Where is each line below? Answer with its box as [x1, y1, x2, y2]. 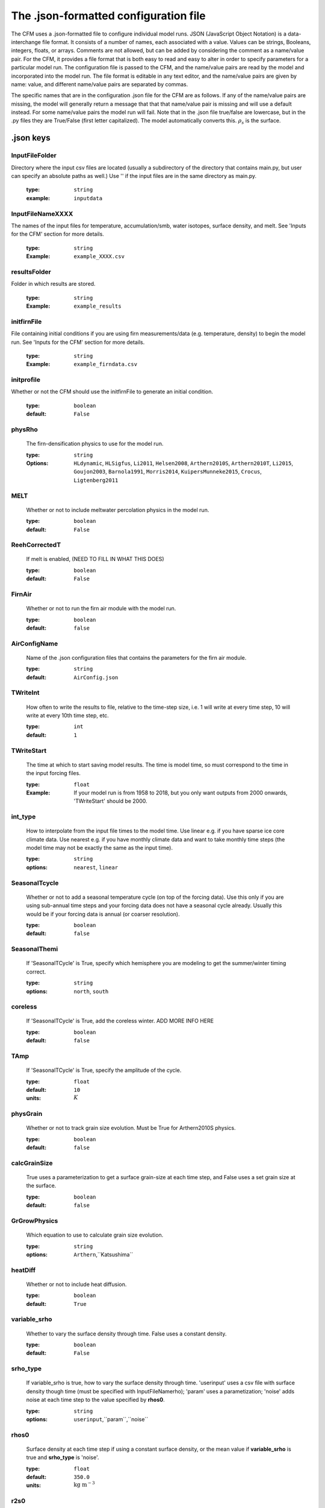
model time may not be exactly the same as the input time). [26, 844, 173, 852]
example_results [73, 303, 122, 310]
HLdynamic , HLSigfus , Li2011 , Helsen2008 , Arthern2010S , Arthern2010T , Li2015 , [73, 459, 294, 467]
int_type [11, 813, 36, 821]
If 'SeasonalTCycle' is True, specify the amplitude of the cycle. [26, 1066, 182, 1074]
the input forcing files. [26, 770, 81, 777]
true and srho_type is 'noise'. [26, 1454, 99, 1461]
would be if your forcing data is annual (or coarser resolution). [26, 910, 180, 917]
